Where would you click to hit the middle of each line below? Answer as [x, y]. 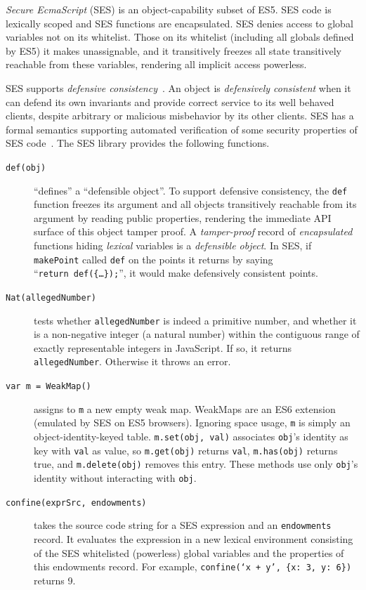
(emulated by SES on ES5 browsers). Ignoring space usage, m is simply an [192, 422]
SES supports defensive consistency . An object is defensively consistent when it [178, 87]
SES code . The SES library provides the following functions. [138, 143]
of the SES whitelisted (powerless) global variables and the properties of [189, 552]
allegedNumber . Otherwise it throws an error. [132, 361]
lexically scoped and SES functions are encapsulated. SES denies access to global [179, 23]
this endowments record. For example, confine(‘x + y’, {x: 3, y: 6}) [193, 566]
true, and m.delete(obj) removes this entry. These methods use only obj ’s [196, 464]
